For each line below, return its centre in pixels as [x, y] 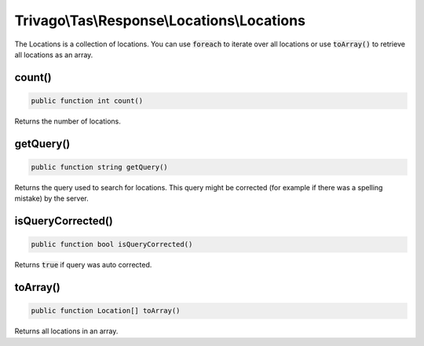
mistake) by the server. [52, 199]
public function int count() [87, 101]
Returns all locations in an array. [66, 331]
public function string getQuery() [99, 167]
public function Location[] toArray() [106, 311]
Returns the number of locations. [68, 121]
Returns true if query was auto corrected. [83, 265]
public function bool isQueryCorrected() [112, 245]
